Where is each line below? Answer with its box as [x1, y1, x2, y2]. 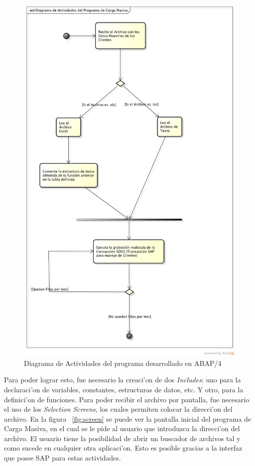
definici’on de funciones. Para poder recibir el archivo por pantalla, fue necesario [4, 394, 250, 404]
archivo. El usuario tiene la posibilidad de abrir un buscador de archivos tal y [4, 433, 241, 443]
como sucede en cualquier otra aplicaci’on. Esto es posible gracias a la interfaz [4, 443, 243, 453]
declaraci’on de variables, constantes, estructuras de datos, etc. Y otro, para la [4, 384, 244, 394]
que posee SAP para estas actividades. [4, 453, 121, 463]
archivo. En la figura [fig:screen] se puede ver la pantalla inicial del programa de [4, 413, 252, 424]
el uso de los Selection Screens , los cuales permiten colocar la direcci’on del [4, 404, 233, 414]
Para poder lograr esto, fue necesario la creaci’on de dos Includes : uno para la [4, 374, 241, 385]
